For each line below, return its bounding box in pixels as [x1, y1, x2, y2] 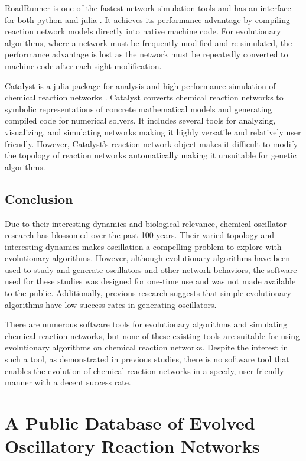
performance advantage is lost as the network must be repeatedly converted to [5, 48, 288, 60]
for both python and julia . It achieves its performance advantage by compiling [5, 13, 290, 25]
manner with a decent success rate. [5, 376, 131, 388]
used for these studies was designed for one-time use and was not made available [5, 275, 296, 287]
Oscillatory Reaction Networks [5, 434, 260, 458]
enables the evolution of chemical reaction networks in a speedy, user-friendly [5, 364, 284, 376]
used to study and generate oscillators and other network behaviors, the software [5, 263, 297, 275]
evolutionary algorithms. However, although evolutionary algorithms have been [5, 252, 290, 264]
